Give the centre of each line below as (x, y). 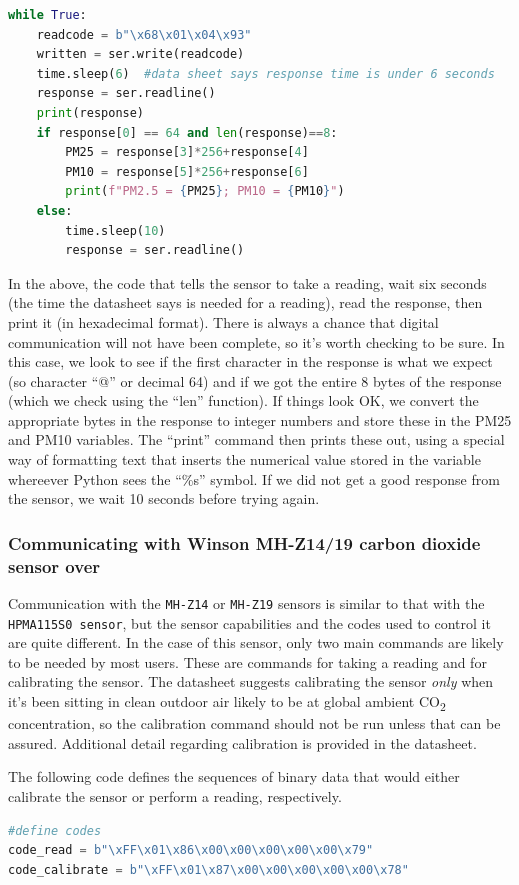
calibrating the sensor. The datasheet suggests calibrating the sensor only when (251, 681)
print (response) (90, 112)
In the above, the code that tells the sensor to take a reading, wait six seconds (247, 282)
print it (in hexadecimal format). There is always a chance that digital (223, 321)
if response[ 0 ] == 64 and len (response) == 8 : (187, 132)
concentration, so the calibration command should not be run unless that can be (254, 723)
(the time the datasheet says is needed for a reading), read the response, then (245, 302)
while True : (47, 15)
